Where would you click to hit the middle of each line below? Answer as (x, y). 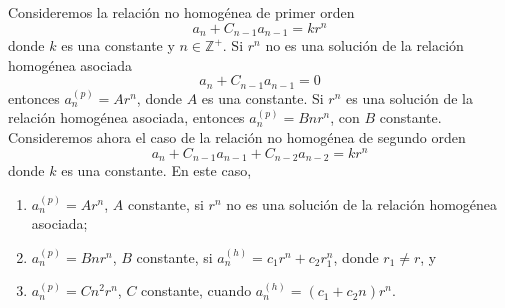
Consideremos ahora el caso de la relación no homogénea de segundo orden (237, 136)
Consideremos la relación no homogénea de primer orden (181, 12)
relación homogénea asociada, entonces (126, 117)
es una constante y (118, 45)
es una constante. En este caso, (156, 170)
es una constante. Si (262, 97)
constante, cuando (196, 290)
